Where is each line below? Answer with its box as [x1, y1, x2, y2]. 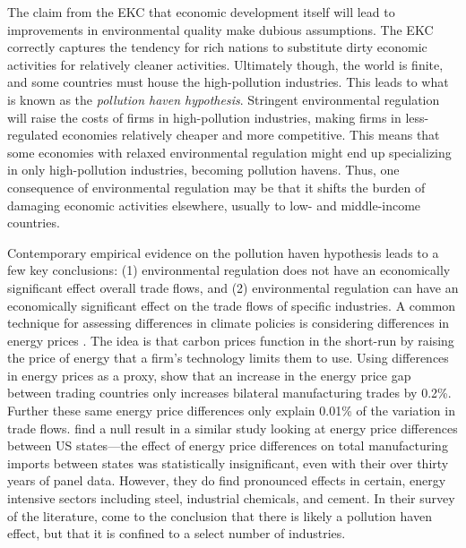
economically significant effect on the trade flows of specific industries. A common [7, 295, 456, 314]
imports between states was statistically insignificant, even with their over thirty [7, 453, 449, 472]
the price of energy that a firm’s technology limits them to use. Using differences [7, 348, 449, 367]
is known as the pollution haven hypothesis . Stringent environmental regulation [7, 90, 440, 108]
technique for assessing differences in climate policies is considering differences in [7, 313, 450, 332]
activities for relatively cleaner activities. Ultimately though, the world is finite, [7, 55, 444, 73]
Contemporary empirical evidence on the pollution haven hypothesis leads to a [7, 243, 439, 261]
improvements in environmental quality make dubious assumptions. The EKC [7, 20, 434, 39]
